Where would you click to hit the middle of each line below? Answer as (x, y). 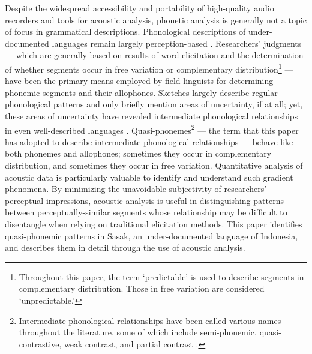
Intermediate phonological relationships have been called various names (150, 320)
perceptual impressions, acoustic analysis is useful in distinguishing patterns (144, 200)
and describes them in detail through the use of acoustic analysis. (125, 247)
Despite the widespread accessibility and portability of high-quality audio (139, 8)
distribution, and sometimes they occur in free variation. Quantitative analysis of (154, 165)
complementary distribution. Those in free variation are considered (142, 288)
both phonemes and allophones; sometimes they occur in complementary (138, 153)
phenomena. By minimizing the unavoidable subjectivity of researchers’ (136, 189)
